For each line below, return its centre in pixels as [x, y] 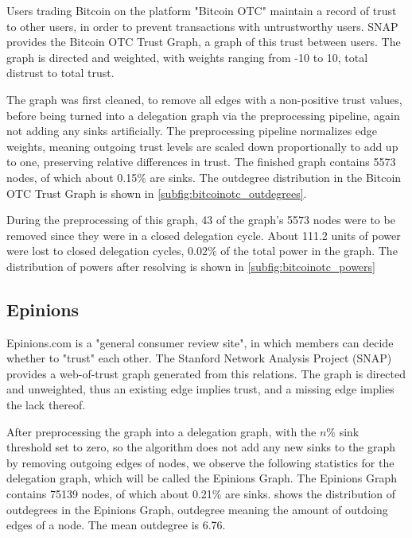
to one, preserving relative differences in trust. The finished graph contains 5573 [201, 162]
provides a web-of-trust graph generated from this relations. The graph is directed [206, 373]
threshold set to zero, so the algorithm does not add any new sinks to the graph [201, 447]
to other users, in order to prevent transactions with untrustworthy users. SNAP [202, 26]
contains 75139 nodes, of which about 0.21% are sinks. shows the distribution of [201, 494]
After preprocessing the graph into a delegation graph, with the [161, 431]
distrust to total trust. [60, 73]
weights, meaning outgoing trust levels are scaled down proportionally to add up [202, 146]
